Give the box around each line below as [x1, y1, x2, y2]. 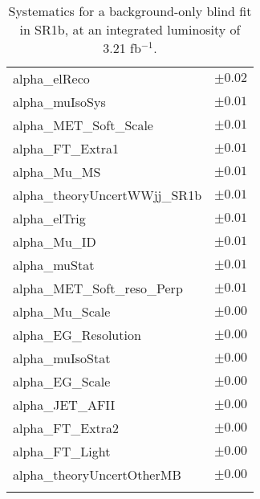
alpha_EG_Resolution [13, 325, 141, 344]
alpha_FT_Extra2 [13, 419, 120, 437]
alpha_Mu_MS [13, 162, 101, 181]
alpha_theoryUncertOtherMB [13, 465, 181, 484]
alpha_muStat [13, 256, 95, 274]
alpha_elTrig [13, 209, 86, 227]
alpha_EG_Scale [13, 372, 111, 391]
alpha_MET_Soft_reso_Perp [13, 279, 183, 297]
